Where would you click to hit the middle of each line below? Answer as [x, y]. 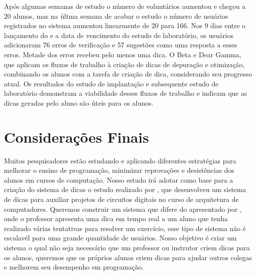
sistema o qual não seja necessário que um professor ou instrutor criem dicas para [127, 247]
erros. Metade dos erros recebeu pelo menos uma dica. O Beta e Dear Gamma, [123, 54]
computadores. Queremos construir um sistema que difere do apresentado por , [123, 209]
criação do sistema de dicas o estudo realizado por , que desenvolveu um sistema [125, 189]
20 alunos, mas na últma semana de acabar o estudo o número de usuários [116, 16]
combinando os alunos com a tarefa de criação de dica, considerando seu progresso [128, 74]
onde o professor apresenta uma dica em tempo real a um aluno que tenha [116, 218]
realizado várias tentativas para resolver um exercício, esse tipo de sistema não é [125, 228]
